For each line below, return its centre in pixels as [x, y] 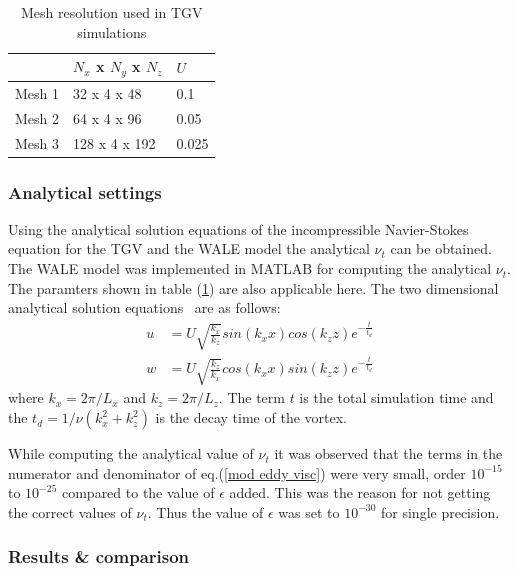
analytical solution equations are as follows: [144, 307]
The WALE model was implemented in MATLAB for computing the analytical [250, 268]
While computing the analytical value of [131, 453]
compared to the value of [138, 492]
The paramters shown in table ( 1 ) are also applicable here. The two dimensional [253, 287]
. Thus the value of [205, 511]
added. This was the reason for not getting [360, 492]
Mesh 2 [37, 117]
